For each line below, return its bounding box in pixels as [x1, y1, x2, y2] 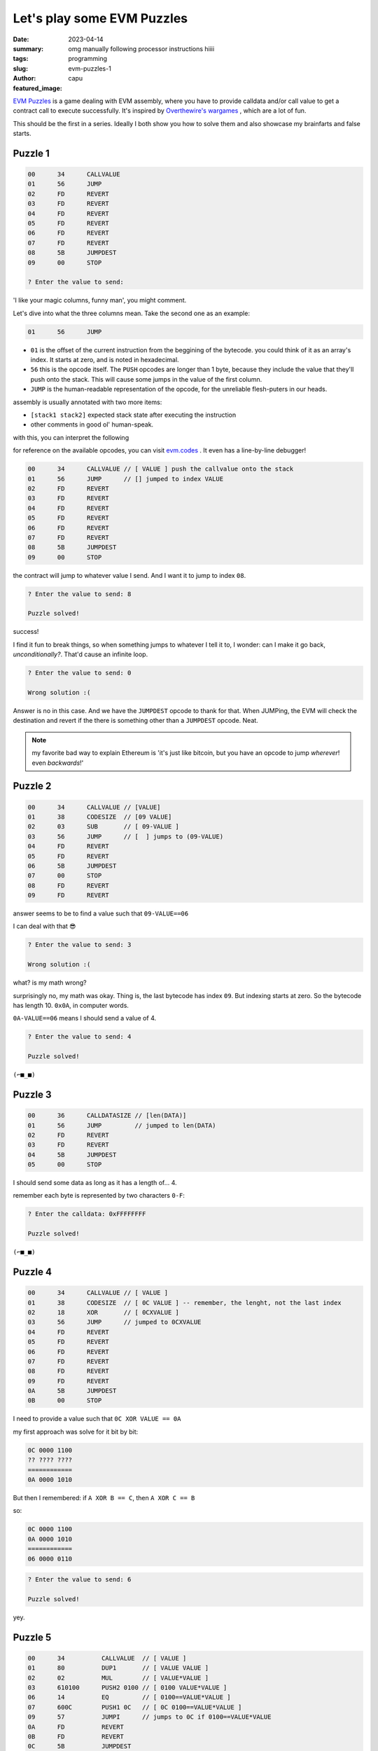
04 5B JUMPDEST [27, 1151, 117, 1158]
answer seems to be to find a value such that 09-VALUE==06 [13, 909, 189, 918]
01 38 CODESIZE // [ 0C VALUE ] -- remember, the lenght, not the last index [27, 1299, 342, 1306]
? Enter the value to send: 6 [27, 1576, 132, 1584]
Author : [13, 74, 36, 83]
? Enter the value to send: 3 [27, 941, 132, 949]
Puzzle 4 [13, 1266, 52, 1278]
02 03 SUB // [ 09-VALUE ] [27, 823, 180, 831]
